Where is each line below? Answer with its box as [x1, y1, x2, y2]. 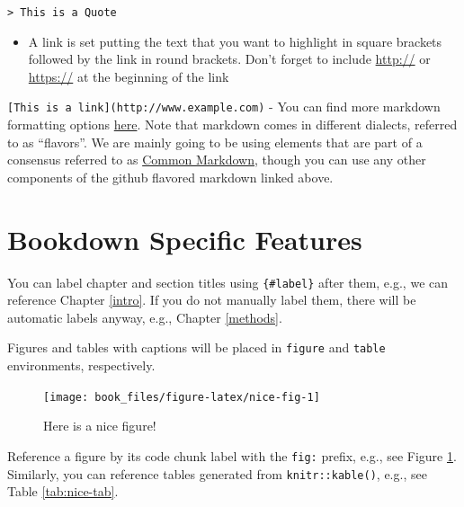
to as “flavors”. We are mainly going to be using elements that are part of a [7, 132, 423, 151]
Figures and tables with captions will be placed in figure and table [7, 338, 386, 357]
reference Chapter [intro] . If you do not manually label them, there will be [7, 290, 416, 309]
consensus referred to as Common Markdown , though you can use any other [7, 150, 426, 169]
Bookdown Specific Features [7, 220, 362, 257]
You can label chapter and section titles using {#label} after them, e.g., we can [7, 272, 449, 291]
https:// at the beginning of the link [28, 67, 229, 85]
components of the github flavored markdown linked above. [7, 167, 334, 186]
